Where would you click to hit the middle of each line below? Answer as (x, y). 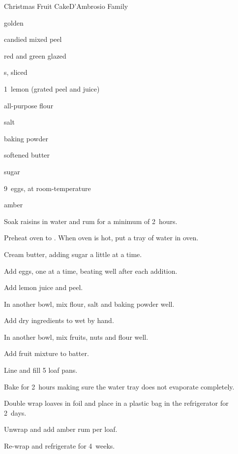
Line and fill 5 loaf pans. (41, 370)
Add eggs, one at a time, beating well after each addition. (91, 271)
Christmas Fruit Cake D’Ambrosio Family (66, 6)
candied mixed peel (33, 39)
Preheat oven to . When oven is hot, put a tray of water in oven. (101, 238)
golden (14, 22)
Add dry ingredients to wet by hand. (59, 320)
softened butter (27, 155)
